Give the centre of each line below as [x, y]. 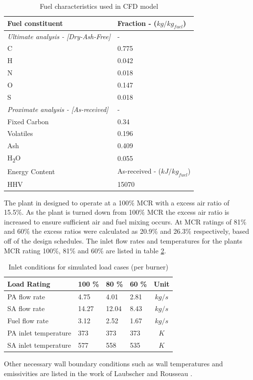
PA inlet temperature [39, 333]
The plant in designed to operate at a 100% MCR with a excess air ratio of [117, 202]
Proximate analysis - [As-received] [58, 109]
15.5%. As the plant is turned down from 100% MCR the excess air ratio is [117, 212]
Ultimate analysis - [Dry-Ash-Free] [59, 36]
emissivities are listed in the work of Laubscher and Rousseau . [98, 373]
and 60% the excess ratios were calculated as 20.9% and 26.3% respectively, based [127, 231]
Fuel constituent [35, 23]
